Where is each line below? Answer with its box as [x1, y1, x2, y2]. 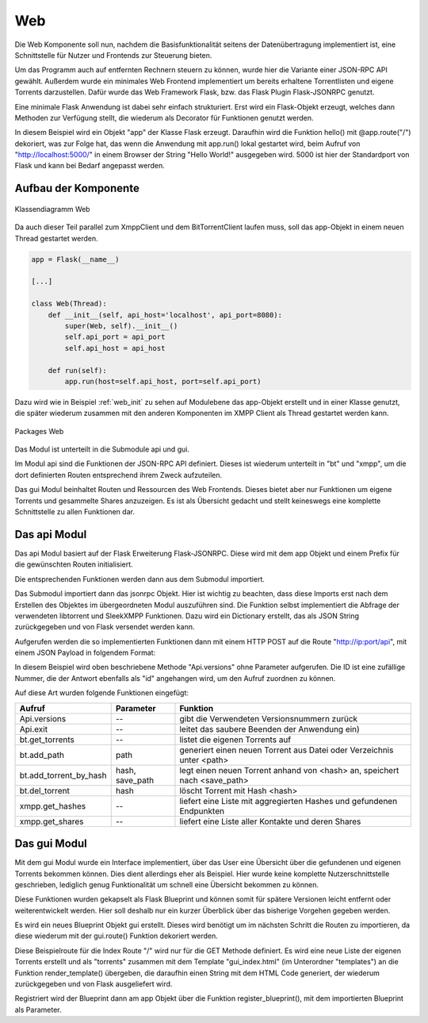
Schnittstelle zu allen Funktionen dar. [14, 507, 135, 517]
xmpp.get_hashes [19, 800, 86, 811]
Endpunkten [179, 806, 225, 817]
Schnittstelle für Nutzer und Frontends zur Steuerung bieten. [14, 50, 212, 60]
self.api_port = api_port [64, 333, 166, 341]
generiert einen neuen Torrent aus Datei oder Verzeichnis [179, 744, 394, 756]
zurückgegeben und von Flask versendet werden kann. [14, 622, 195, 632]
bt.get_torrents [19, 734, 75, 745]
